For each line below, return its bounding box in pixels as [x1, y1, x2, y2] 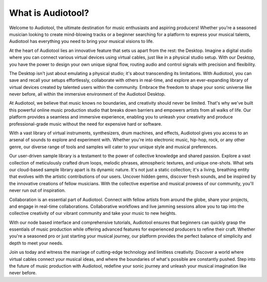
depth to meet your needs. [9, 240, 64, 246]
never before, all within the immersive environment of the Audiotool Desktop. [9, 91, 166, 97]
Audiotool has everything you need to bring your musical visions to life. [9, 39, 154, 44]
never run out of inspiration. [9, 188, 66, 194]
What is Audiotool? [9, 7, 89, 18]
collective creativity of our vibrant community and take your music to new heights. [9, 210, 177, 216]
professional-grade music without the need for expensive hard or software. [9, 121, 163, 127]
